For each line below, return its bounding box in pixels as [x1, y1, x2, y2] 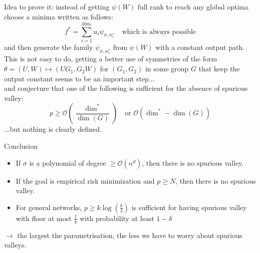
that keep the [198, 63, 240, 74]
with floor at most [16, 213, 72, 223]
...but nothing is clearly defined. [4, 124, 102, 134]
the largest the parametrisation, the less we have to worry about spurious [17, 230, 242, 240]
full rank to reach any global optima [137, 1, 249, 11]
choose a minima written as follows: [4, 11, 114, 21]
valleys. [4, 240, 27, 250]
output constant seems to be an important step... [4, 73, 155, 83]
